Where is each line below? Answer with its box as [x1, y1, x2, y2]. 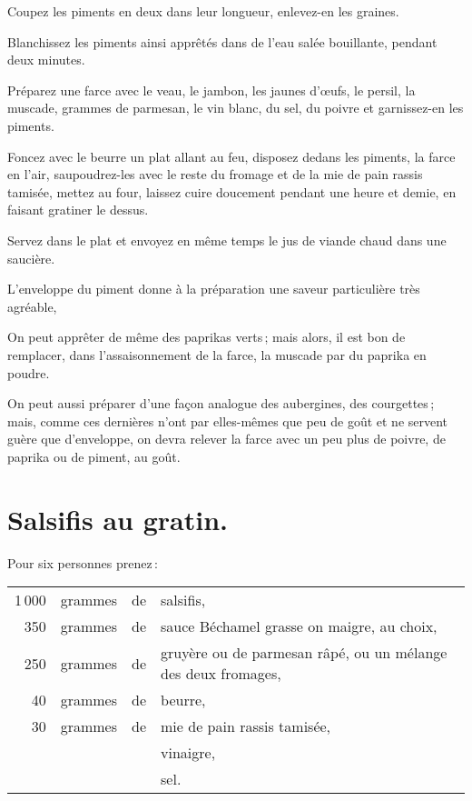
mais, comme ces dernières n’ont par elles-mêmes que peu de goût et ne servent [7, 411, 448, 430]
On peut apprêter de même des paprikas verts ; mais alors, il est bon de [7, 327, 406, 346]
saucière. [7, 248, 55, 267]
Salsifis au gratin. [7, 500, 229, 537]
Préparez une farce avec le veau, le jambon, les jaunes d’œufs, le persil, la [7, 80, 416, 99]
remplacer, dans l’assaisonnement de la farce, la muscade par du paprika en [7, 345, 427, 364]
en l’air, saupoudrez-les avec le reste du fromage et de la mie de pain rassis [7, 165, 423, 184]
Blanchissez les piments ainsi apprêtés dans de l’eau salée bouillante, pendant [7, 32, 438, 51]
